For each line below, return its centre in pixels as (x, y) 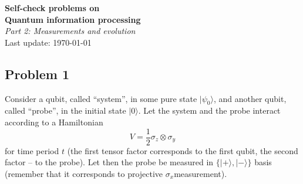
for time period (32, 150)
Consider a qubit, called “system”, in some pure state (101, 98)
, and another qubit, (250, 98)
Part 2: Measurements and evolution (70, 31)
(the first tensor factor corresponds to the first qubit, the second (183, 150)
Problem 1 (37, 74)
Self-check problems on (52, 8)
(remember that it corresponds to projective (84, 173)
